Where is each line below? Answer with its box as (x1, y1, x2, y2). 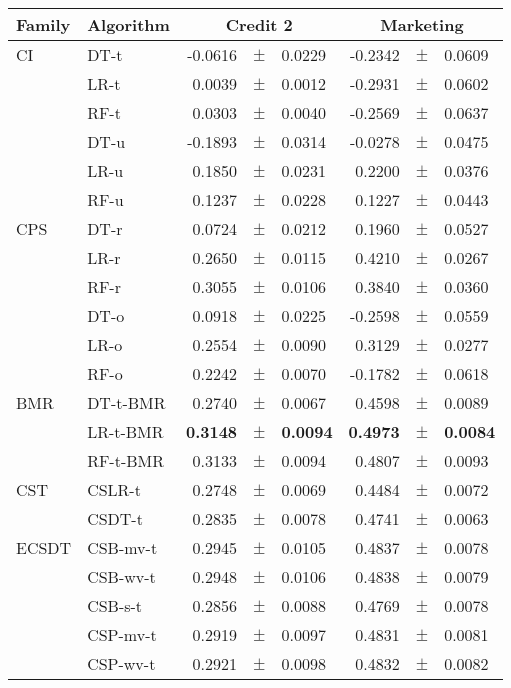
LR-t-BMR (87, 420, 164, 443)
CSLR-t (87, 478, 141, 501)
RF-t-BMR (87, 449, 165, 472)
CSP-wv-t (87, 652, 156, 675)
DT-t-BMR (87, 391, 166, 414)
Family (16, 13, 71, 36)
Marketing (380, 13, 464, 36)
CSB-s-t (87, 594, 143, 617)
